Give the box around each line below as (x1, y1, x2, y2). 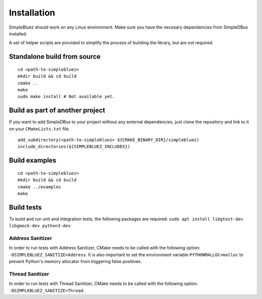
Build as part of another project (9, 106, 105, 115)
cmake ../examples (17, 184, 62, 189)
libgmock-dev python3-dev (9, 223, 71, 229)
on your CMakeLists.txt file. (9, 126, 70, 132)
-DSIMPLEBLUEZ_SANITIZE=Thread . (9, 287, 85, 293)
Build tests (9, 203, 42, 211)
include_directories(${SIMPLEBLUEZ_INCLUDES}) (17, 144, 131, 149)
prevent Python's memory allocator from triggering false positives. (9, 259, 142, 265)
